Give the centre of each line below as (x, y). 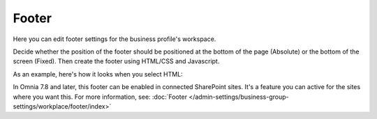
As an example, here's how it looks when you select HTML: (98, 74)
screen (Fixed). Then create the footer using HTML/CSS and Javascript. (116, 61)
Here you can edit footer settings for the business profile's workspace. (114, 39)
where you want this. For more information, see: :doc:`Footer (100, 97)
